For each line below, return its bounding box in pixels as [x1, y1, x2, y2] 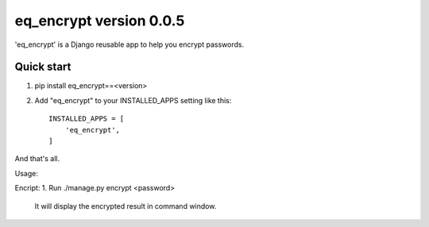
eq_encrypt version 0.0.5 [14, 12, 185, 29]
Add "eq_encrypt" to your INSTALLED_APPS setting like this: [34, 95, 232, 105]
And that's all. [14, 154, 60, 164]
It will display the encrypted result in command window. [34, 201, 217, 210]
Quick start [14, 60, 71, 74]
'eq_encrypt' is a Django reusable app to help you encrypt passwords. [14, 40, 245, 49]
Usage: [14, 168, 39, 178]
